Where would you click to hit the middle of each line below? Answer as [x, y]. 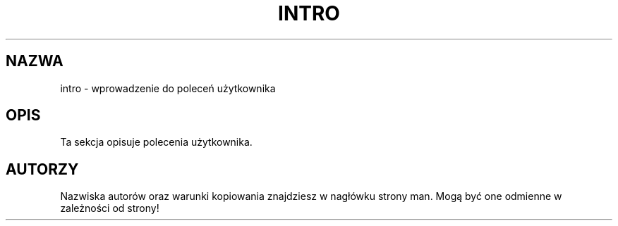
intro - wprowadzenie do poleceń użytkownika [168, 88]
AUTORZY [42, 169]
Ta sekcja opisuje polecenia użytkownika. [156, 142]
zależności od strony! [110, 208]
